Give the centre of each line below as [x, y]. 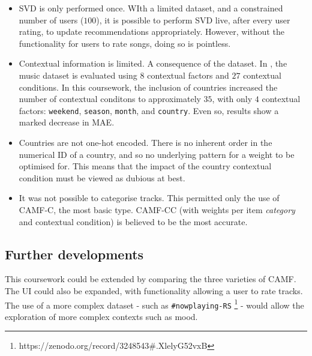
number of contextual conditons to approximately [110, 99]
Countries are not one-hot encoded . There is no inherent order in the [145, 142]
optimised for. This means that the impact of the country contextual [145, 166]
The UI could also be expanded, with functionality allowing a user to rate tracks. [154, 290]
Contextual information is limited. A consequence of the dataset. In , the [153, 63]
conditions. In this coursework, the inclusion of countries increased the [148, 87]
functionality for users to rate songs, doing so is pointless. [125, 43]
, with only [232, 99]
